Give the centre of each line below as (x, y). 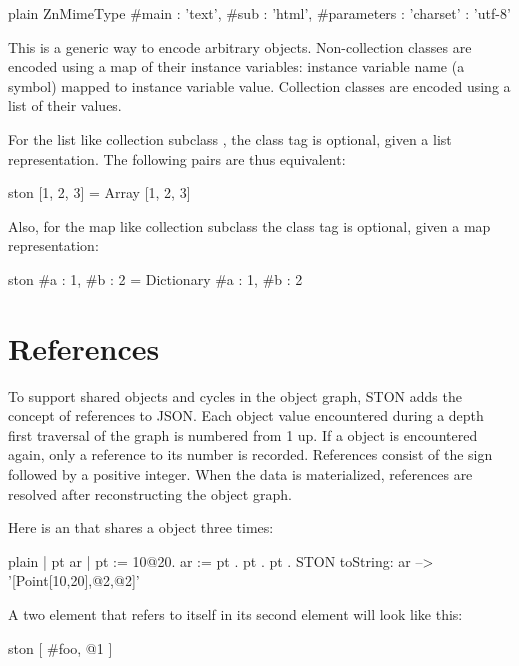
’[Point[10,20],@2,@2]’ (74, 580)
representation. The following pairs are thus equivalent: (177, 158)
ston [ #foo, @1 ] (60, 647)
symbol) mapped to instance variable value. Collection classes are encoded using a (259, 85)
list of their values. (65, 105)
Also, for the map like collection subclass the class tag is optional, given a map (249, 225)
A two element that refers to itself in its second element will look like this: (235, 614)
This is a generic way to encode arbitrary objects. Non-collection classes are (240, 46)
